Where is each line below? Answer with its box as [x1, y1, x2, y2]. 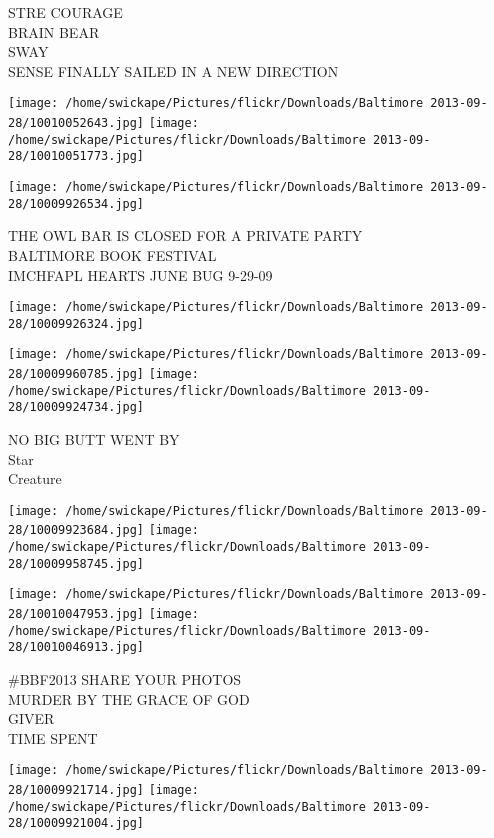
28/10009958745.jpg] [8, 556, 145, 571]
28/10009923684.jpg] [8, 523, 145, 538]
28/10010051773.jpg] [8, 149, 145, 164]
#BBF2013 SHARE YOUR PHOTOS [8, 669, 242, 690]
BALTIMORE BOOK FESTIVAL [8, 244, 217, 265]
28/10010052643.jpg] [8, 116, 145, 131]
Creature [8, 468, 62, 489]
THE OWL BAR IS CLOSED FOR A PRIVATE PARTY [8, 225, 363, 246]
